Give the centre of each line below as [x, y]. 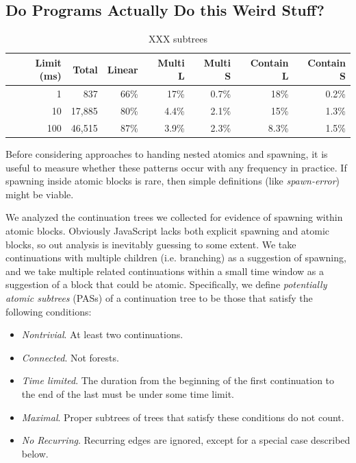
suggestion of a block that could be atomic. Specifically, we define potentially [166, 284]
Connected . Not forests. [70, 357]
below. [35, 453]
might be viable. [40, 194]
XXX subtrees [178, 39]
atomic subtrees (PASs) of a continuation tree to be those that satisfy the [159, 297]
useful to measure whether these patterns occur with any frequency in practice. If [176, 167]
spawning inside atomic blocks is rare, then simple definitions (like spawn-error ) [173, 181]
